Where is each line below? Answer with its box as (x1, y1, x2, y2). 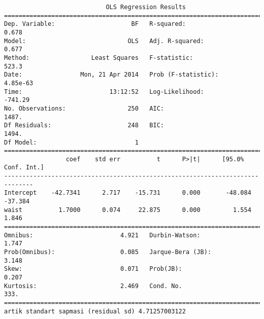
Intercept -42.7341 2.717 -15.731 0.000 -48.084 (4, 189, 251, 197)
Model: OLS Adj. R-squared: (4, 37, 204, 45)
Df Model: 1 (4, 138, 139, 146)
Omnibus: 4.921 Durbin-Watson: (4, 231, 201, 239)
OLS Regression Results (106, 4, 186, 11)
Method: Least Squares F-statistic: (4, 54, 193, 61)
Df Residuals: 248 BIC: (4, 122, 164, 129)
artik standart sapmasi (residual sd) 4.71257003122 (4, 307, 186, 315)
